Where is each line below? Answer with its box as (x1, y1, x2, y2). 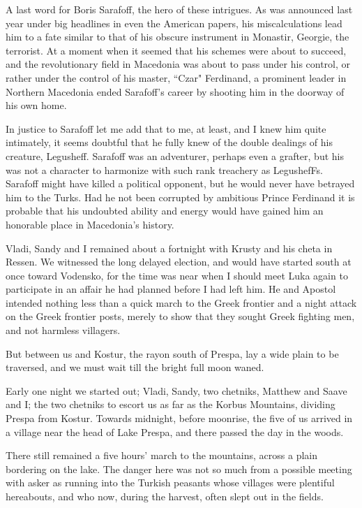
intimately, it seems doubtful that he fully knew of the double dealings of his (6, 135, 333, 150)
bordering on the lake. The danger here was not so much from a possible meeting (6, 461, 352, 476)
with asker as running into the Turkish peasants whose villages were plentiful (6, 475, 335, 490)
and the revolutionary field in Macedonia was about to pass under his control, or (6, 57, 351, 71)
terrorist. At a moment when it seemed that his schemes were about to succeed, (6, 43, 347, 57)
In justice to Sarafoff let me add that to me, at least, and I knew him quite (6, 121, 326, 136)
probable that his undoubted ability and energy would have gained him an (6, 203, 324, 218)
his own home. (6, 98, 67, 113)
